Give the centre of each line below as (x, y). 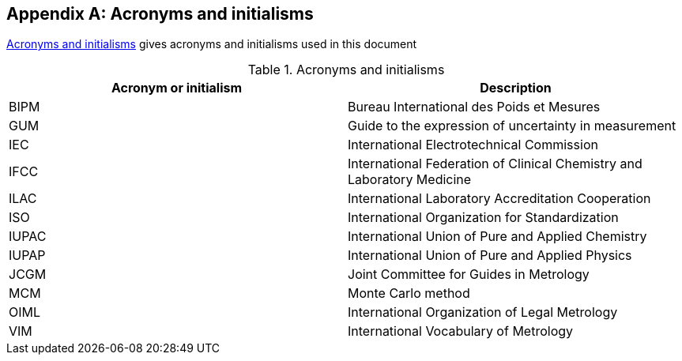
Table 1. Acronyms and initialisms (346, 70)
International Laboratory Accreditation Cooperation (499, 199)
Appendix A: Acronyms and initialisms (160, 14)
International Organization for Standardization (483, 218)
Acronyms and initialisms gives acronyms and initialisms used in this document (212, 44)
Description (516, 88)
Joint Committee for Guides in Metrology (469, 275)
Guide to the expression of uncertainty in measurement (512, 126)
